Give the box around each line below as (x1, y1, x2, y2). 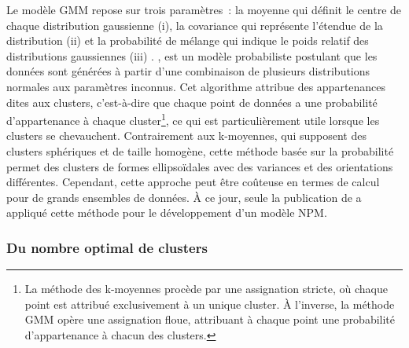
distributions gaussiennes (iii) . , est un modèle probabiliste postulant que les (6, 47, 378, 64)
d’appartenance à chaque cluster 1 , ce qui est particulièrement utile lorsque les (6, 110, 380, 128)
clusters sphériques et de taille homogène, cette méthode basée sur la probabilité (6, 143, 394, 159)
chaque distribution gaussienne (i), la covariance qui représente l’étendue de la (6, 16, 383, 33)
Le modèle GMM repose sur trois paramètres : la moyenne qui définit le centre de (6, 2, 402, 17)
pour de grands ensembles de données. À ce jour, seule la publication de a (6, 189, 362, 205)
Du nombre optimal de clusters (6, 237, 208, 257)
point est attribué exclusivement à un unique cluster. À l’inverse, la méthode (24, 295, 395, 312)
